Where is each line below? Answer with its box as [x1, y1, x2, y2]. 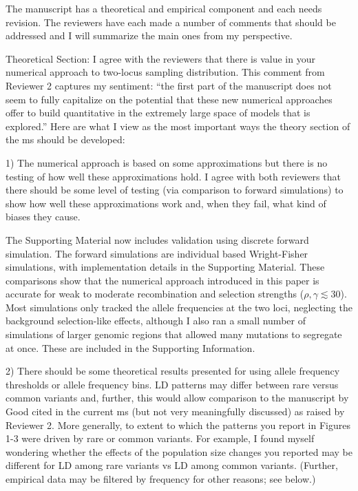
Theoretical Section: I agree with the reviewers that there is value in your [6, 51, 315, 65]
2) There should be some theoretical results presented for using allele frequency [6, 364, 340, 378]
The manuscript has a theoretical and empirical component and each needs [6, 1, 322, 15]
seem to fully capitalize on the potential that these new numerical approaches [6, 92, 333, 106]
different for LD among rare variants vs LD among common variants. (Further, [6, 458, 338, 472]
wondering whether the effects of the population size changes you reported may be [6, 444, 352, 459]
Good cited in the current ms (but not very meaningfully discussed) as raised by [6, 404, 345, 419]
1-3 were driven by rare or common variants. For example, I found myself [6, 431, 315, 446]
